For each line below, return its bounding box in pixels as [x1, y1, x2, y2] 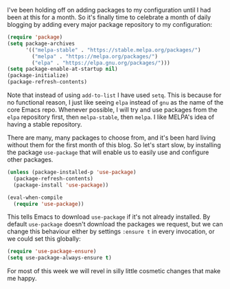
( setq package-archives [7, 40, 76, 47]
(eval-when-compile [7, 194, 63, 201]
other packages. [7, 156, 54, 164]
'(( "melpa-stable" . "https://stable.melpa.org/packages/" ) [25, 46, 201, 54]
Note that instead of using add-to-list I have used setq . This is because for [7, 91, 222, 99]
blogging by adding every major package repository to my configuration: [7, 21, 213, 28]
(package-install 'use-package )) [13, 182, 109, 189]
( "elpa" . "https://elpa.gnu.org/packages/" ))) [32, 59, 170, 66]
